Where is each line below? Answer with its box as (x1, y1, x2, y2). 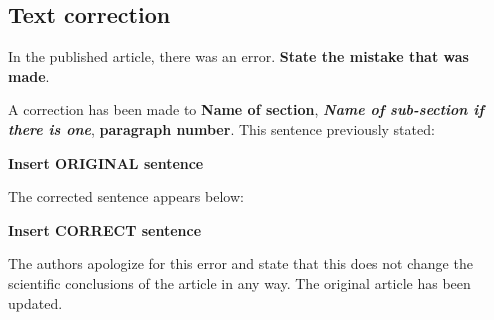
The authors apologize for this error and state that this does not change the (8, 253, 473, 274)
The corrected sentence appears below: (8, 186, 244, 207)
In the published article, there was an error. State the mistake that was (8, 46, 469, 67)
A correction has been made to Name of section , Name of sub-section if (8, 99, 484, 120)
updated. (8, 292, 63, 313)
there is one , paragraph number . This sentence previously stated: (8, 118, 435, 139)
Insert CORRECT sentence (8, 219, 202, 240)
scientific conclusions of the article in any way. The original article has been (8, 272, 471, 293)
